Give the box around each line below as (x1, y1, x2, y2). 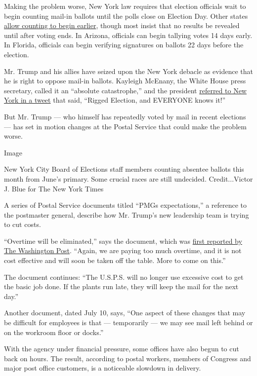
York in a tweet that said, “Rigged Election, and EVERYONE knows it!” (4, 95, 226, 105)
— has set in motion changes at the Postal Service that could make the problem (4, 121, 247, 131)
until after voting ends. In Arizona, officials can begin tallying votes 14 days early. (4, 30, 253, 40)
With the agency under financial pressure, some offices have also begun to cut (4, 343, 239, 354)
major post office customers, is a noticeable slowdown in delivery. (4, 363, 201, 373)
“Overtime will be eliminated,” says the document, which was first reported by (4, 235, 242, 246)
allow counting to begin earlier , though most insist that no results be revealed (4, 20, 240, 31)
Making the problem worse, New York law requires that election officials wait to (4, 1, 246, 11)
